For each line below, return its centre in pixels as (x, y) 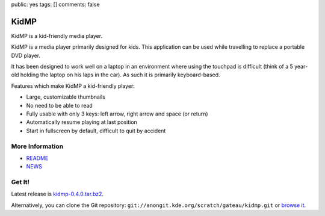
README (37, 158)
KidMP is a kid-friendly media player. (57, 35)
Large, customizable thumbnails (66, 97)
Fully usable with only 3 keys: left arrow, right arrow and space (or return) (117, 114)
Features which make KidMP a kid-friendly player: (73, 86)
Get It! (20, 182)
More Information (37, 146)
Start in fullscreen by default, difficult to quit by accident (96, 131)
